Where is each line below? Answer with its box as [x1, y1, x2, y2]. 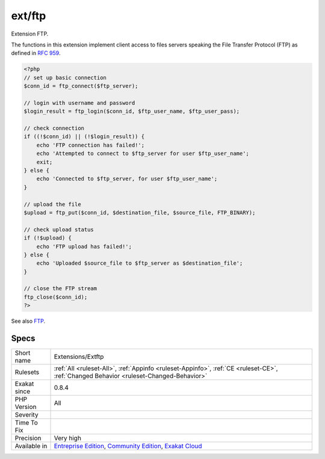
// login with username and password [23, 100, 135, 106]
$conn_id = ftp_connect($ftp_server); [23, 83, 138, 90]
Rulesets [14, 368, 39, 376]
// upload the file [23, 201, 81, 207]
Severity [14, 411, 39, 419]
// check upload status [23, 226, 94, 233]
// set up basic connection [23, 74, 107, 81]
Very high [54, 434, 81, 443]
